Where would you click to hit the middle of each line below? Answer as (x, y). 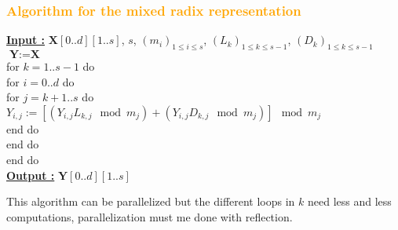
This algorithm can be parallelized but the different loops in (151, 201)
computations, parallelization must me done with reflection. (150, 216)
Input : (26, 40)
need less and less (350, 201)
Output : (31, 175)
